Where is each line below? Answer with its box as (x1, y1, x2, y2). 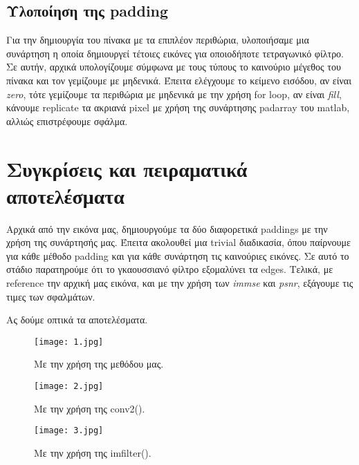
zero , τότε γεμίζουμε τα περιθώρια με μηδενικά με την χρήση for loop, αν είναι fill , (6, 86, 342, 101)
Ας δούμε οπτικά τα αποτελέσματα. (6, 312, 148, 327)
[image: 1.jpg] (34, 336, 104, 347)
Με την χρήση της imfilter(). (34, 445, 151, 459)
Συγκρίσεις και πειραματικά (6, 154, 248, 182)
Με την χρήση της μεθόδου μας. (34, 357, 164, 371)
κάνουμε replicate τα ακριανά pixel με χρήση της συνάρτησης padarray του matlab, (6, 100, 350, 115)
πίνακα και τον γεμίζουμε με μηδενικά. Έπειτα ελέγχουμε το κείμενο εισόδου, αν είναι (6, 73, 351, 87)
